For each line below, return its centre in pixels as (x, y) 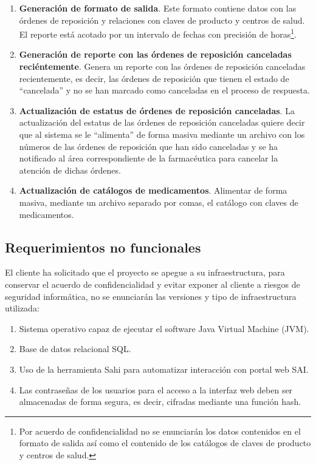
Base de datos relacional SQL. (75, 349)
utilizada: (22, 308)
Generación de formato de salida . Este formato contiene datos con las (158, 8)
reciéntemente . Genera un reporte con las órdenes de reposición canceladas (162, 66)
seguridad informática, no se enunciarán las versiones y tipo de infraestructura (151, 296)
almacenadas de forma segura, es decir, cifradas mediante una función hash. (160, 402)
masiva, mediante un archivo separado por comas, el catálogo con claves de (159, 202)
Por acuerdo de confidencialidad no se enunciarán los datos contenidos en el (160, 431)
